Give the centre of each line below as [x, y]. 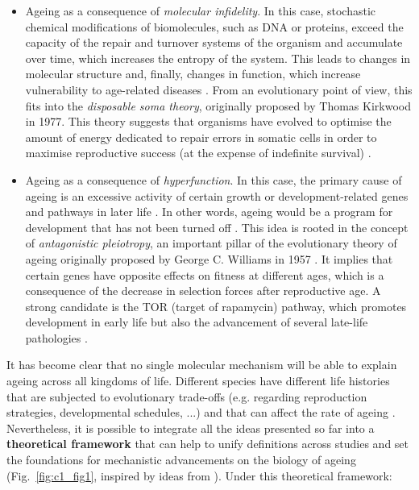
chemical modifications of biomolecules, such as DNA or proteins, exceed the [214, 26]
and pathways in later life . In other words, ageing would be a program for [209, 212]
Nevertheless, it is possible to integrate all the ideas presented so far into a [191, 428]
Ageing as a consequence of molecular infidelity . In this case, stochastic [201, 10]
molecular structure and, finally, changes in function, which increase [193, 74]
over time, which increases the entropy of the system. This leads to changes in [218, 58]
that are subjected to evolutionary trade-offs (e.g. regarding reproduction [187, 396]
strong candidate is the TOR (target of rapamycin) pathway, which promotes [216, 306]
